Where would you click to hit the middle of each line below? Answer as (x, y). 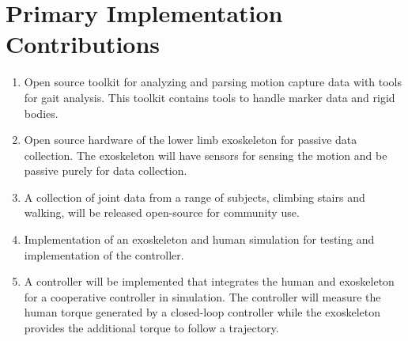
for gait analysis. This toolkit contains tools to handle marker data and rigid (210, 97)
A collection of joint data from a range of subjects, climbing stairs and (195, 197)
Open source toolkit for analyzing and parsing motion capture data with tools (213, 82)
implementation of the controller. (104, 254)
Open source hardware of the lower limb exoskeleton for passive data (191, 140)
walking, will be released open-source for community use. (162, 212)
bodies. (41, 113)
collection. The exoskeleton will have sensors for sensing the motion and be (206, 155)
